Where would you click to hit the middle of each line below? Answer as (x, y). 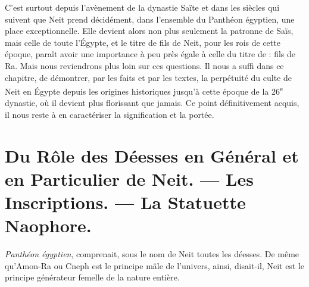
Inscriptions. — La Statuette (125, 202)
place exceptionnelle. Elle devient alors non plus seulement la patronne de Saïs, (149, 31)
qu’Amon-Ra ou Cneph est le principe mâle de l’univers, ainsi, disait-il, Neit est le (155, 265)
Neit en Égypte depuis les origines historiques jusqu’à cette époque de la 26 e (144, 90)
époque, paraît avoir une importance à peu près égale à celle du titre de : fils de (150, 54)
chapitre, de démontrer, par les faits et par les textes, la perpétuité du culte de (148, 77)
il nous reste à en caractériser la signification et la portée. (110, 114)
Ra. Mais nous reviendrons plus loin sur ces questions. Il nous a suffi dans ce (144, 65)
